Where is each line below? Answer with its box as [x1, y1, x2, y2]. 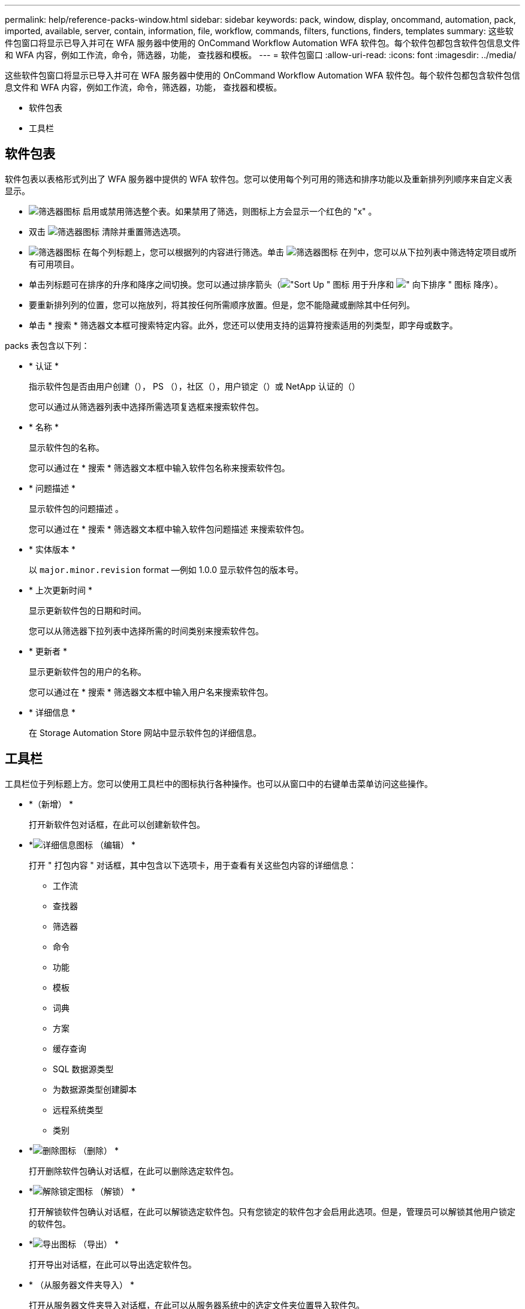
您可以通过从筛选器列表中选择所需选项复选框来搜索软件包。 [29, 401, 264, 412]
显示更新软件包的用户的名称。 [29, 666, 146, 677]
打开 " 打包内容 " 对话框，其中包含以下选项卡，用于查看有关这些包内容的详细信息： [29, 859, 357, 870]
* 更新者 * [29, 646, 67, 656]
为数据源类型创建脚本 [53, 1084, 137, 1094]
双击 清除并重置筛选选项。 [29, 226, 186, 237]
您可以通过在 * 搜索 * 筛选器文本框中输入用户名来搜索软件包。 [29, 686, 273, 697]
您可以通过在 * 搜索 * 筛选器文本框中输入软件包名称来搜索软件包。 [29, 462, 290, 473]
